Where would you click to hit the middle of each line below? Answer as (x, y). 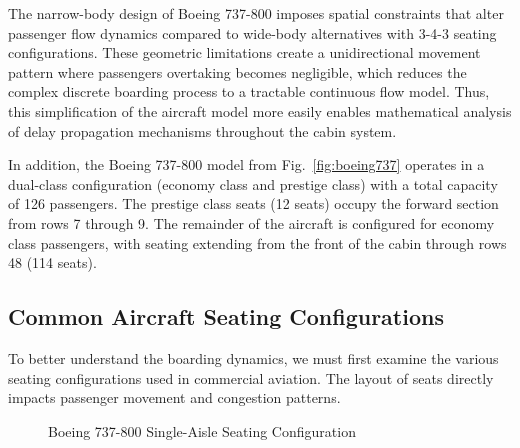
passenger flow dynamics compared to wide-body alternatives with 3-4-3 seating (252, 32)
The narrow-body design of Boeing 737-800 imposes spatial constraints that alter (256, 13)
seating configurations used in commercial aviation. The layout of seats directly (251, 377)
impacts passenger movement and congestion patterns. (174, 397)
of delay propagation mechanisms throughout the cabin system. (202, 130)
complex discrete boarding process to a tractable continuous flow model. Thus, (249, 91)
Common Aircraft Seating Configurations (226, 316)
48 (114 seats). (52, 262)
